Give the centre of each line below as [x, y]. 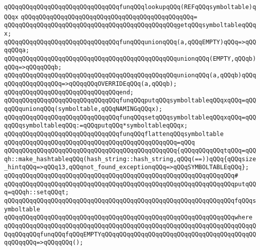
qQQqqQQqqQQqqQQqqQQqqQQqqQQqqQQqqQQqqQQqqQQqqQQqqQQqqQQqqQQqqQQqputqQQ [130, 184]
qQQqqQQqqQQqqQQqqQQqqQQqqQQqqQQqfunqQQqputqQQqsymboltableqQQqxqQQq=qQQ [130, 101]
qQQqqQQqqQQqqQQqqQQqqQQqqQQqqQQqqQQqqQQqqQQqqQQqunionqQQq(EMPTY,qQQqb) [130, 58]
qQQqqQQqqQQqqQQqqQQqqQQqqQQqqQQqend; [69, 92]
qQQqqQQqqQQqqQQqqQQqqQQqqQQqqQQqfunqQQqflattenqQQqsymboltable [114, 134]
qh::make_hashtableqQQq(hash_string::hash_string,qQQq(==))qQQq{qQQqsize [130, 159]
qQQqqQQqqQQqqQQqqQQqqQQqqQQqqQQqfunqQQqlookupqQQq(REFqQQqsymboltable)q [130, 7]
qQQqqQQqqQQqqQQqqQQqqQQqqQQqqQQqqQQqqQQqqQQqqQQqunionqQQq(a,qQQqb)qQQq [130, 76]
